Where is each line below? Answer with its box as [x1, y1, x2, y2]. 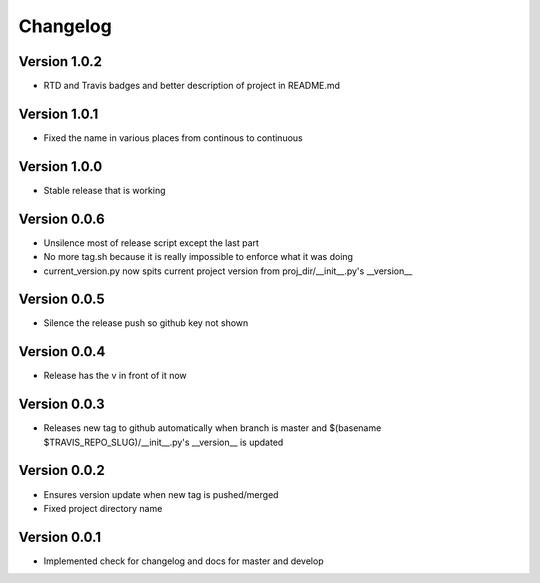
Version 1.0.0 [18, 158, 103, 175]
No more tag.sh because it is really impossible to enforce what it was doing [43, 251, 354, 263]
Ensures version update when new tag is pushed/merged [43, 488, 279, 500]
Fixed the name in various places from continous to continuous [43, 131, 304, 144]
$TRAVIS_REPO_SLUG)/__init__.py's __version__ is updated [43, 436, 284, 448]
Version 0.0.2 [18, 462, 105, 479]
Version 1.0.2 [18, 53, 103, 70]
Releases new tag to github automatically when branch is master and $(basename [43, 422, 382, 434]
